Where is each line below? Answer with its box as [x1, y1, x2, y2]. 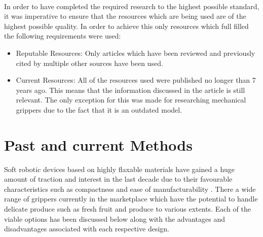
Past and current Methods [4, 134, 193, 155]
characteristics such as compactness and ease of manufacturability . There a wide [4, 183, 256, 194]
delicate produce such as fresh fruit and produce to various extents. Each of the [4, 204, 251, 214]
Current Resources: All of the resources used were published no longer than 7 [16, 75, 256, 85]
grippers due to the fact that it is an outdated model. [16, 104, 182, 115]
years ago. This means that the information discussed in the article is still [16, 84, 245, 95]
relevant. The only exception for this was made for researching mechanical [16, 94, 246, 105]
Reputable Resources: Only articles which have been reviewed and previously [16, 47, 255, 58]
